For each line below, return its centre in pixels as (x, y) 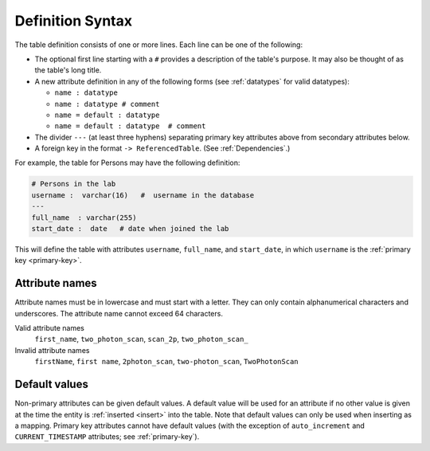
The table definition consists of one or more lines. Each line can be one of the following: (158, 45)
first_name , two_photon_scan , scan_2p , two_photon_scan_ (141, 339)
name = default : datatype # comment (130, 126)
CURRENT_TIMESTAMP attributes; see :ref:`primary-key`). (107, 437)
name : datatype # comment (107, 104)
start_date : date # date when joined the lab (130, 228)
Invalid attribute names (52, 350)
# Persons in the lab (74, 184)
